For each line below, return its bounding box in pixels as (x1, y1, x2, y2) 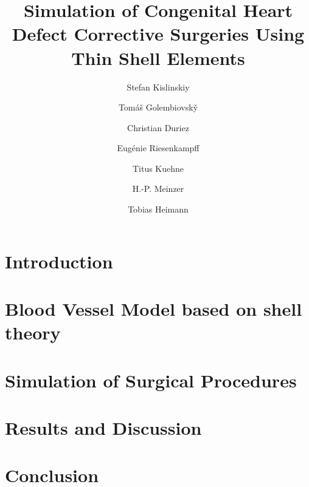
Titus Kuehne (132, 162, 184, 174)
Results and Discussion (5, 415, 202, 440)
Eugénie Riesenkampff (117, 141, 200, 154)
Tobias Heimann (128, 203, 189, 216)
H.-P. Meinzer (132, 182, 184, 195)
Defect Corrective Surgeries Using (12, 21, 305, 46)
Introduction (5, 248, 113, 273)
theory (5, 320, 61, 345)
